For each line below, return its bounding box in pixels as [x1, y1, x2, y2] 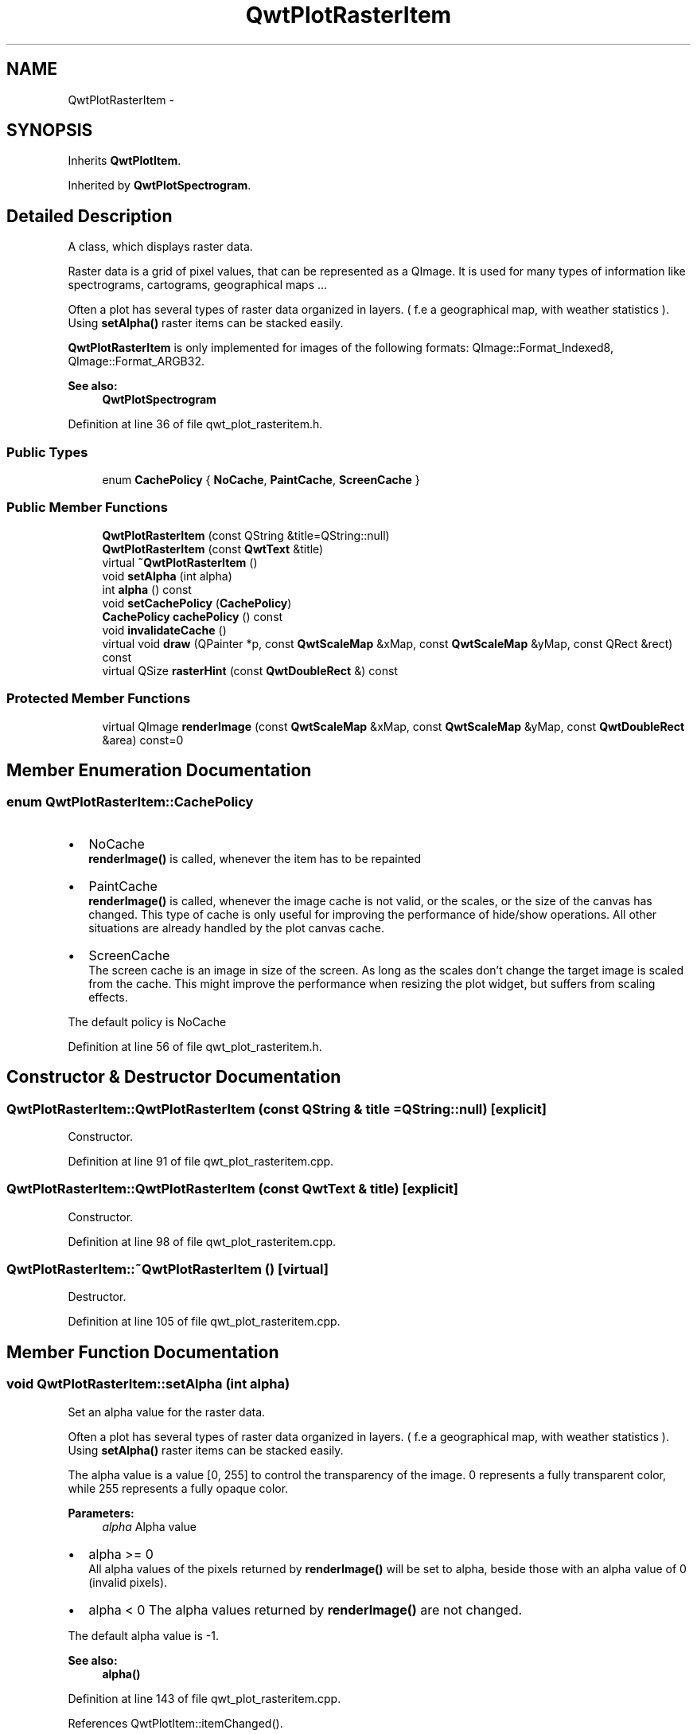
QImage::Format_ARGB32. [68, 354, 204, 369]
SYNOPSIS [6, 120, 93, 141]
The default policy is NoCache [68, 1014, 227, 1029]
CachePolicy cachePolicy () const [102, 609, 283, 623]
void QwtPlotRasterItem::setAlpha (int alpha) [6, 1376, 290, 1392]
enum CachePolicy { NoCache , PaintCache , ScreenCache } [102, 473, 420, 487]
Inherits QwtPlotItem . [68, 154, 181, 168]
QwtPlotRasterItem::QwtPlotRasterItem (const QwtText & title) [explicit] [6, 1181, 458, 1197]
